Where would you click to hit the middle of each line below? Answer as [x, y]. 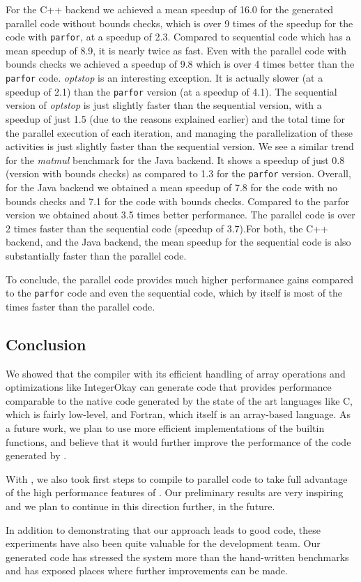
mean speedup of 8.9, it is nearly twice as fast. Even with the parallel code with [176, 50]
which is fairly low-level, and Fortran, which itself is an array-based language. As [178, 414]
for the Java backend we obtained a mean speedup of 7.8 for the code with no [171, 187]
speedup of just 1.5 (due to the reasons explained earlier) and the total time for [175, 118]
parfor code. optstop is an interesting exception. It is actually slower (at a [164, 78]
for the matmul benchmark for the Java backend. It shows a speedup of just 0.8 [175, 159]
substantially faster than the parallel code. [96, 255]
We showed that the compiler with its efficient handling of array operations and [176, 373]
